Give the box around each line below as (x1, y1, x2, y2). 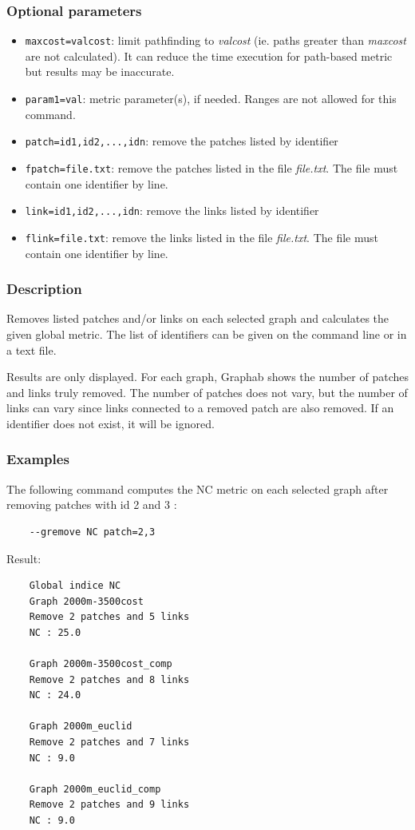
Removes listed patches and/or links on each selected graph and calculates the (6, 310, 389, 327)
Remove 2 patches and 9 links (29, 799, 190, 811)
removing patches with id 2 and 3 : (6, 496, 177, 513)
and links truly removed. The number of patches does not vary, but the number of (6, 383, 408, 400)
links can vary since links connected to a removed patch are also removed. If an (6, 399, 394, 416)
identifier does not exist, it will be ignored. (6, 415, 215, 431)
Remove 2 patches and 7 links (29, 737, 190, 749)
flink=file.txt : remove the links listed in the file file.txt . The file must (25, 228, 378, 245)
